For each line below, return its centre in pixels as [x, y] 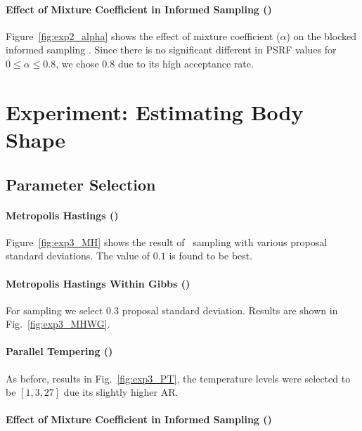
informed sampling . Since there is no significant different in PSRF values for [171, 50]
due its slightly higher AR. [121, 392]
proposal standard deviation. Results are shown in [230, 310]
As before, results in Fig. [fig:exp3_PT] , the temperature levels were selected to [178, 378]
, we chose [77, 63]
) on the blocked [322, 36]
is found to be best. [211, 256]
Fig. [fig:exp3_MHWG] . [58, 324]
